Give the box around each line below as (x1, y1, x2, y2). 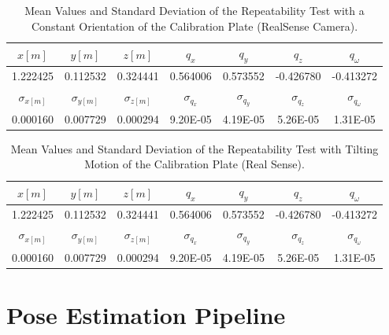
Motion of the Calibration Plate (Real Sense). (84, 156, 305, 172)
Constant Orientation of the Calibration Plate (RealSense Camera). (31, 17, 358, 34)
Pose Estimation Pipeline (6, 298, 286, 330)
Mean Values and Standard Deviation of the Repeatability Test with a (24, 2, 365, 18)
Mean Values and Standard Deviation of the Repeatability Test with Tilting (10, 140, 379, 156)
